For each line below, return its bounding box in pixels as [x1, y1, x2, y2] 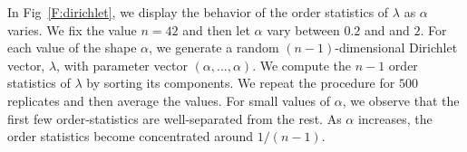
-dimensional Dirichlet [335, 38, 458, 57]
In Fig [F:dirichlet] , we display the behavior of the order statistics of [7, 3, 389, 21]
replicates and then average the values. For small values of [7, 90, 331, 109]
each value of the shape [7, 38, 137, 57]
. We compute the [252, 55, 352, 74]
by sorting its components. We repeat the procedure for [86, 73, 395, 92]
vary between [267, 20, 340, 39]
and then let [182, 20, 250, 39]
